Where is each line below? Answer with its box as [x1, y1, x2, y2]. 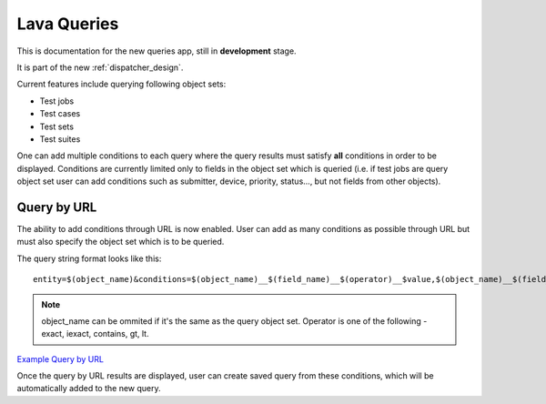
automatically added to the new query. [16, 383, 161, 394]
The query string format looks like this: [16, 253, 162, 264]
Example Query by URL [16, 353, 105, 364]
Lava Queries [16, 14, 119, 34]
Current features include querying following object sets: [16, 78, 227, 90]
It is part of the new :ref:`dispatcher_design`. [16, 62, 184, 73]
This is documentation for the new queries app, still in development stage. [16, 45, 297, 56]
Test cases [39, 108, 81, 119]
